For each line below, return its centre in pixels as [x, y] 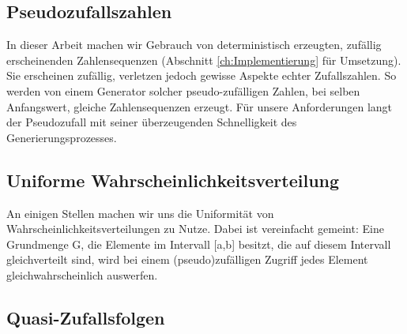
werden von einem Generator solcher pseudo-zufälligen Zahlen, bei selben [183, 90]
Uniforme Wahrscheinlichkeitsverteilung [173, 180]
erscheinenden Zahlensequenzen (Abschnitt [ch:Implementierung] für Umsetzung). [204, 60]
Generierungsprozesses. [62, 137]
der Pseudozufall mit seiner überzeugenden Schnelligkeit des [152, 122]
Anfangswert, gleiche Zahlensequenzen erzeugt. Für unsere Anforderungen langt [200, 106]
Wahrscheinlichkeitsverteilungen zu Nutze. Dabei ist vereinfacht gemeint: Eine [195, 229]
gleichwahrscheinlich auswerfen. [82, 274]
